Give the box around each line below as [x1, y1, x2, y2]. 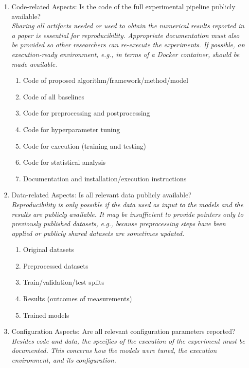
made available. [11, 58, 57, 69]
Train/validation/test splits [23, 277, 105, 287]
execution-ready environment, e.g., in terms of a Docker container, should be [11, 49, 240, 59]
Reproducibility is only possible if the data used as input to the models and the [11, 199, 244, 209]
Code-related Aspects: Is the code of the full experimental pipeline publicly [11, 1, 235, 11]
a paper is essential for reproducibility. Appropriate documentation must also [11, 30, 240, 40]
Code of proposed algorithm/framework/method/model [23, 75, 188, 85]
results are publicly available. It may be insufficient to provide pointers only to [11, 209, 244, 219]
